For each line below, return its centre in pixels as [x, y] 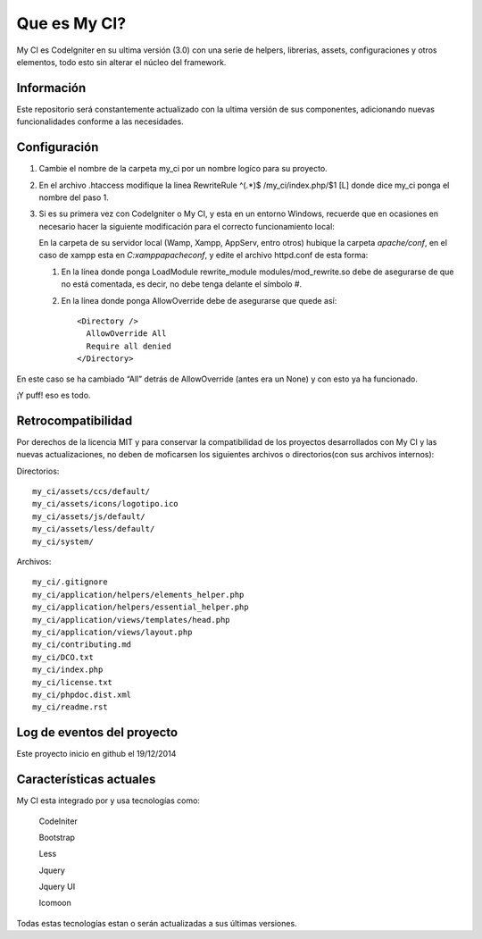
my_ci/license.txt [73, 682]
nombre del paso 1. [74, 197]
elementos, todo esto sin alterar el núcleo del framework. [121, 62]
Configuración [58, 147]
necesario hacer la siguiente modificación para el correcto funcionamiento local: [187, 226]
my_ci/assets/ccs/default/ [91, 492]
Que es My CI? [71, 23]
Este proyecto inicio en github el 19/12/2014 [96, 754]
